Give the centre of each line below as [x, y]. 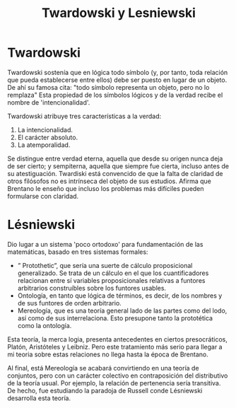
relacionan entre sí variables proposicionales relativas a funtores [111, 280]
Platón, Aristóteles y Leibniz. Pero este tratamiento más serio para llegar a [115, 346]
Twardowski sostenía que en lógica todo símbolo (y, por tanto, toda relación [118, 72]
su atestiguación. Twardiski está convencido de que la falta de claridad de [115, 173]
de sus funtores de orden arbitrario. [69, 303]
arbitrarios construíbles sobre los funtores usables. [92, 288]
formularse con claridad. [43, 196]
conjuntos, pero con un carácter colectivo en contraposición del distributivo [118, 375]
